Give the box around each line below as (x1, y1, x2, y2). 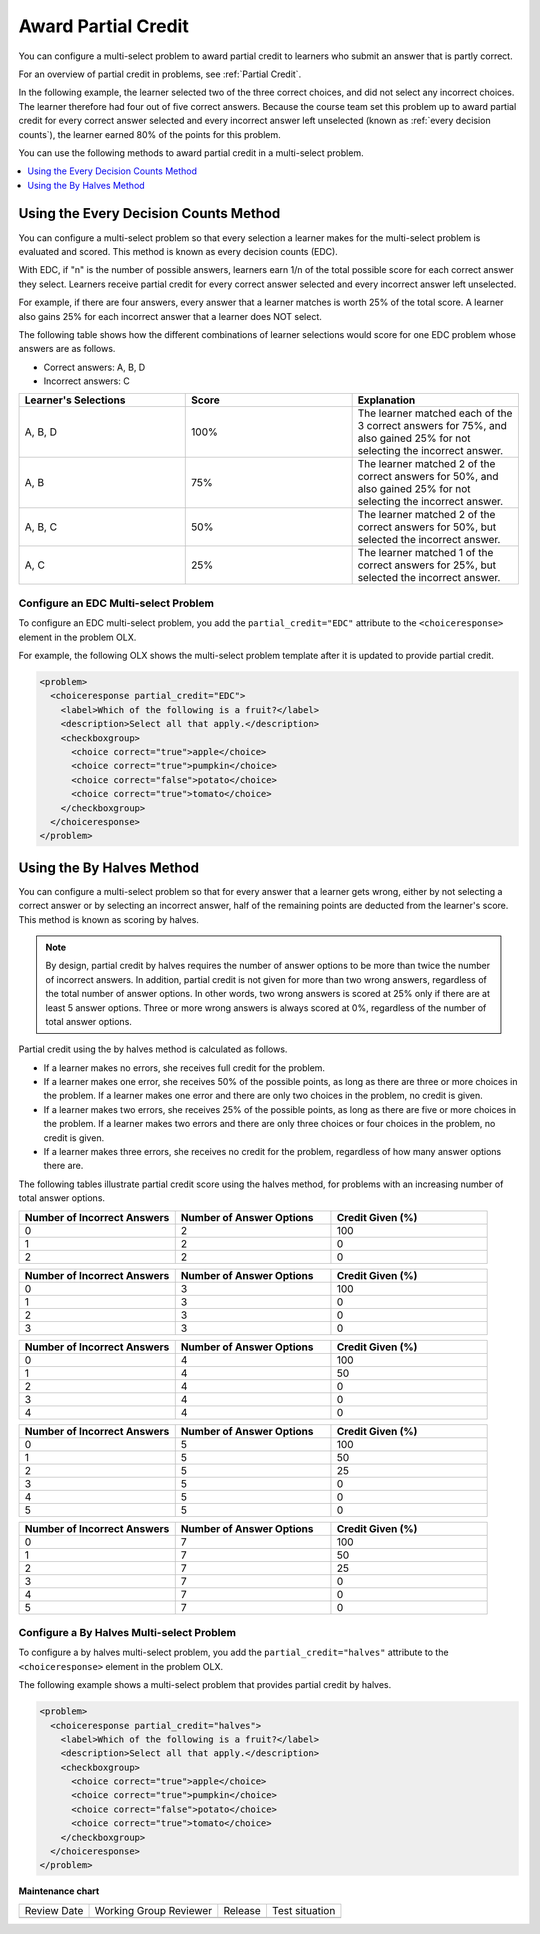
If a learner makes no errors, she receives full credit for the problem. (43, 1061, 325, 1074)
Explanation (357, 393, 416, 407)
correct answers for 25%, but (357, 558, 497, 572)
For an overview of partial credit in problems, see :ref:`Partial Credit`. (18, 68, 302, 80)
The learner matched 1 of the (357, 546, 494, 560)
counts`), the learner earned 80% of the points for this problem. (18, 128, 282, 140)
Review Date (24, 1903, 84, 1917)
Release (223, 1903, 262, 1917)
